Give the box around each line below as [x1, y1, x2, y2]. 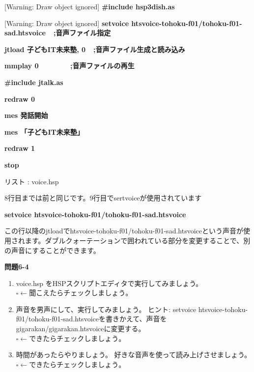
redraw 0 [4, 93, 35, 104]
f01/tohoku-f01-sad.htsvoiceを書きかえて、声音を [16, 314, 167, 324]
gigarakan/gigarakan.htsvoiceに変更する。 [16, 323, 145, 334]
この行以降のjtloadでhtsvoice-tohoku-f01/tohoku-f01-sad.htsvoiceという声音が [4, 226, 243, 236]
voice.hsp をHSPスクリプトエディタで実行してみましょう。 [16, 278, 203, 288]
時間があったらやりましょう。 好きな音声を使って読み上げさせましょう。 [16, 349, 252, 360]
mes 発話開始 [4, 110, 48, 120]
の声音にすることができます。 [4, 245, 100, 255]
